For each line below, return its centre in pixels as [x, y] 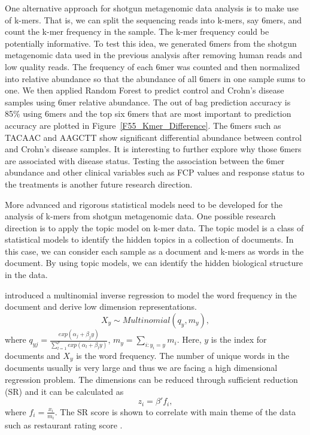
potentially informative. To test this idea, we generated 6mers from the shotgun [151, 43]
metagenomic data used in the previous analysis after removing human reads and [154, 55]
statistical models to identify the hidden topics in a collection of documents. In [149, 239]
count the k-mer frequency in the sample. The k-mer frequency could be [137, 31]
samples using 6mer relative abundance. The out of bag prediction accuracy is [148, 102]
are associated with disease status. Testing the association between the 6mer [145, 160]
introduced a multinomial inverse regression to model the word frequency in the [151, 294]
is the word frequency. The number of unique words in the [183, 355]
